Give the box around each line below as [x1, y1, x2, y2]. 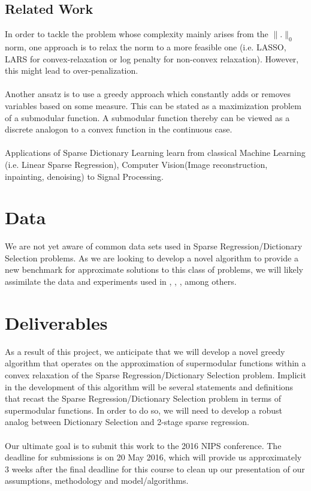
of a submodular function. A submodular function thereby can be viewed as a [5, 111, 290, 123]
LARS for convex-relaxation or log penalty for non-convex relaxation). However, [5, 52, 299, 65]
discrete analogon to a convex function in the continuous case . [5, 123, 233, 135]
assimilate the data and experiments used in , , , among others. [5, 275, 237, 288]
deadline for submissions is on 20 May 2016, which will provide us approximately [5, 451, 302, 463]
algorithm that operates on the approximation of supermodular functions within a [5, 357, 306, 369]
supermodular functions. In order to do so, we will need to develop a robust [5, 403, 282, 416]
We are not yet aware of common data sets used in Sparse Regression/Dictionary [5, 240, 303, 252]
